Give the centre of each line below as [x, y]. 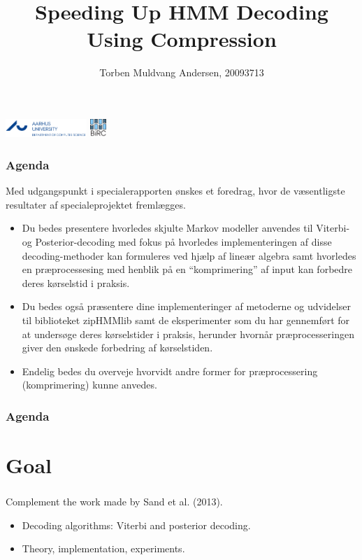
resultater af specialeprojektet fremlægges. [96, 204]
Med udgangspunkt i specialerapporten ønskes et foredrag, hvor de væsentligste [175, 191]
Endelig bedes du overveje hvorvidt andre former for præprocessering [170, 371]
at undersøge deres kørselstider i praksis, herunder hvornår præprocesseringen [188, 334]
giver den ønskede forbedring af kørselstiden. [117, 348]
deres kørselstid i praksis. [76, 282]
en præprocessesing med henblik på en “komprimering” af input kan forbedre [187, 269]
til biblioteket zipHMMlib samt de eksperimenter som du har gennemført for [186, 320]
